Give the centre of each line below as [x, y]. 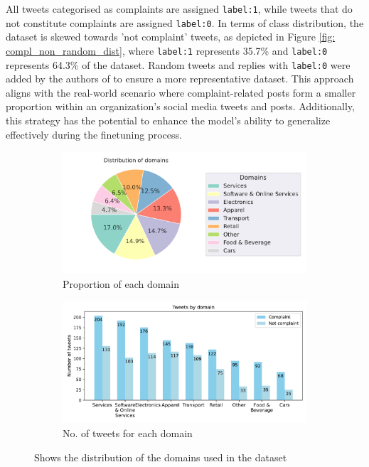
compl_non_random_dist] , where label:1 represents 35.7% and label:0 [167, 50]
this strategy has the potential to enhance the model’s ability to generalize [168, 120]
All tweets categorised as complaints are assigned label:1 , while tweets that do [179, 9]
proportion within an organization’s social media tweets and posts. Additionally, [180, 106]
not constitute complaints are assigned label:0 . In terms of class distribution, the [185, 22]
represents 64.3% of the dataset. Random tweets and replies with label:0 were [178, 64]
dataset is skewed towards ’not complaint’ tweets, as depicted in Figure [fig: [171, 37]
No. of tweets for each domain [128, 433]
